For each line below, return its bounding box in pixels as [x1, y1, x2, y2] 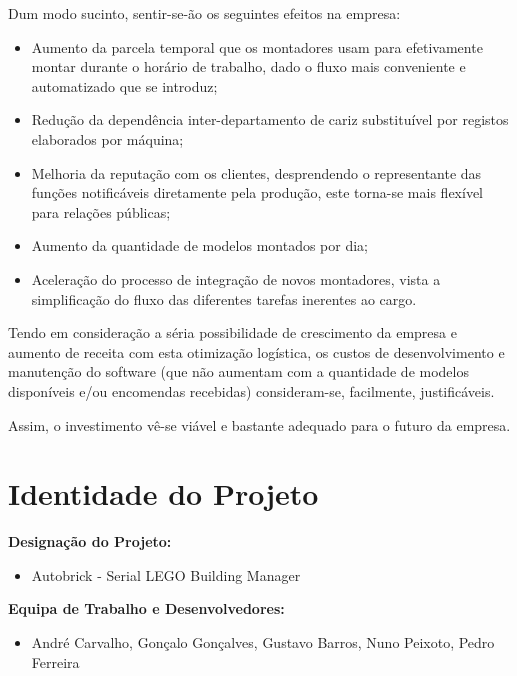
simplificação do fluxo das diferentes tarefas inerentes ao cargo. [31, 288, 417, 309]
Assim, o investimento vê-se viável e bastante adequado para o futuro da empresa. [8, 414, 511, 435]
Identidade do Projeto [8, 473, 319, 514]
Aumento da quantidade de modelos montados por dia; [31, 235, 369, 256]
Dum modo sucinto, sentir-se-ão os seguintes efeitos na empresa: [8, 3, 401, 23]
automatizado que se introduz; [31, 75, 218, 96]
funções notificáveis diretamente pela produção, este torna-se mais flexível [31, 182, 483, 203]
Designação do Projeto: [8, 531, 172, 552]
